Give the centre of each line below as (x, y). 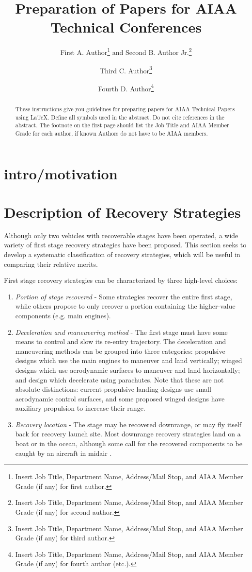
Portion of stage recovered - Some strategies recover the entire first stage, (124, 296)
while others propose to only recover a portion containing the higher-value (125, 306)
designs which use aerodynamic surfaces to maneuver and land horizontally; (128, 370)
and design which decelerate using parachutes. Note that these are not (119, 379)
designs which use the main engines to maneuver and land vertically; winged (129, 360)
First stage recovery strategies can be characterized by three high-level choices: (121, 280)
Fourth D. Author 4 (126, 87)
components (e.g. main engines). (63, 315)
